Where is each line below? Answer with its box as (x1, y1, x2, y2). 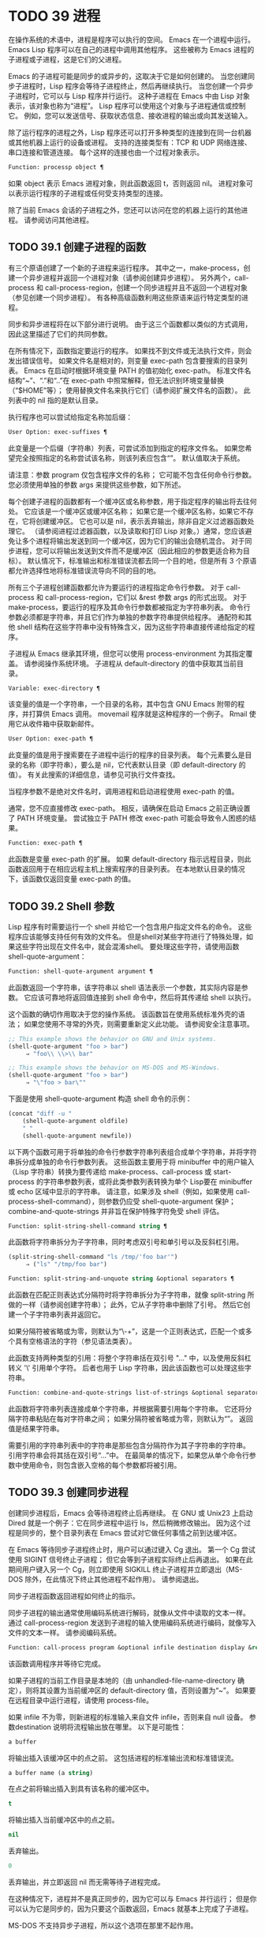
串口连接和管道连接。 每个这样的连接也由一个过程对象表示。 (8, 147, 203, 156)
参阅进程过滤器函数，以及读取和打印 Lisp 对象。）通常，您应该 (44, 526, 246, 536)
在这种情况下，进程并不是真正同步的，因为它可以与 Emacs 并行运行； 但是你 (8, 1894, 257, 1903)
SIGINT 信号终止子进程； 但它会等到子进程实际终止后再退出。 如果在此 (23, 1554, 254, 1564)
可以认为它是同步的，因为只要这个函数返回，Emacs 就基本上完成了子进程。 (8, 1904, 253, 1913)
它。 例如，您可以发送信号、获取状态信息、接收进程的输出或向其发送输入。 (8, 111, 252, 120)
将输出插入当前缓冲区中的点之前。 (8, 1815, 119, 1825)
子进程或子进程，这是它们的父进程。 (8, 55, 126, 64)
